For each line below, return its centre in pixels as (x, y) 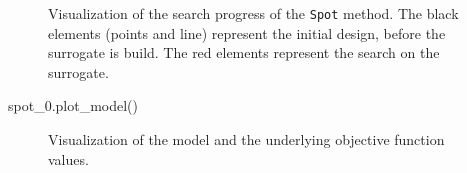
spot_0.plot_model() (73, 105)
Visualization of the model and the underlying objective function (246, 139)
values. (68, 158)
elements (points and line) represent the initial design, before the (247, 32)
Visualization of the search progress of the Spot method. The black (253, 13)
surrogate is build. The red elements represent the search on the (244, 52)
